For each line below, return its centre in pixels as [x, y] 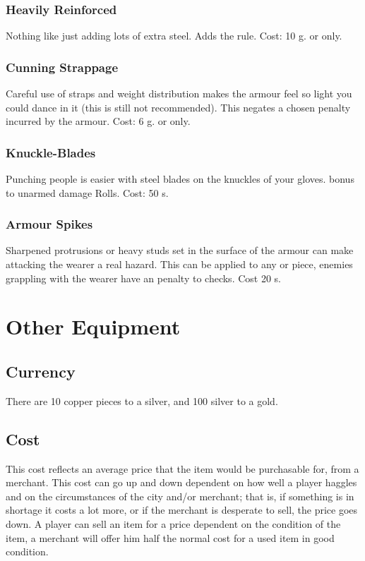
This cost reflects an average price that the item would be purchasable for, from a [182, 468]
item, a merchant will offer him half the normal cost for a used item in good [170, 537]
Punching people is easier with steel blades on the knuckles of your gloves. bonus [180, 179]
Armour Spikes [49, 224]
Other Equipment [93, 326]
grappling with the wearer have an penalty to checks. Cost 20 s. [143, 278]
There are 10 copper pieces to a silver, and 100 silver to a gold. [142, 400]
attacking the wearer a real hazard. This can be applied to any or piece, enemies [179, 264]
